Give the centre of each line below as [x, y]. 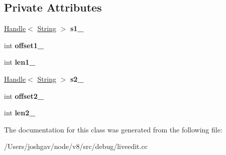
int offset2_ [24, 96]
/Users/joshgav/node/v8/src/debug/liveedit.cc [76, 146]
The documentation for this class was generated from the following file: [113, 129]
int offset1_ [24, 45]
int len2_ [20, 113]
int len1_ [20, 62]
